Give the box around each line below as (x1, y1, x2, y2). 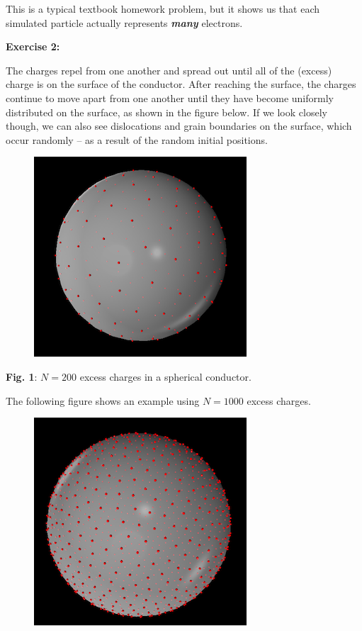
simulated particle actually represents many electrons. (6, 15, 243, 30)
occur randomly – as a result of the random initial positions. (6, 132, 268, 147)
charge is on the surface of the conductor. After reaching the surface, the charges (6, 77, 356, 91)
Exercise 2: (6, 39, 60, 54)
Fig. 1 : (6, 369, 38, 384)
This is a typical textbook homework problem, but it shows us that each (6, 1, 320, 16)
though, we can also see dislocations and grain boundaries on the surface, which (6, 118, 352, 133)
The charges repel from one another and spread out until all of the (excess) (6, 62, 332, 77)
